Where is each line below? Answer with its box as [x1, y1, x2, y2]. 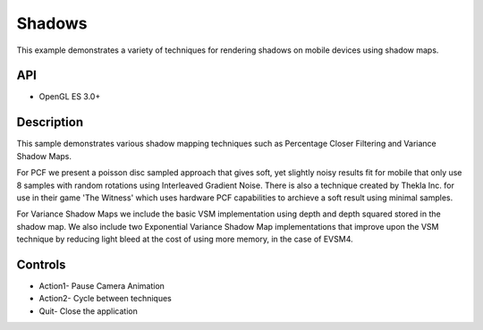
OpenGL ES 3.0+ [38, 91, 101, 102]
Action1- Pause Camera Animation [38, 281, 165, 291]
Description [16, 114, 84, 130]
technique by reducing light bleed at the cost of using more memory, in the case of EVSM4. [16, 233, 353, 245]
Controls [16, 257, 66, 272]
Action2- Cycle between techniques [38, 293, 172, 304]
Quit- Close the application [38, 305, 138, 317]
